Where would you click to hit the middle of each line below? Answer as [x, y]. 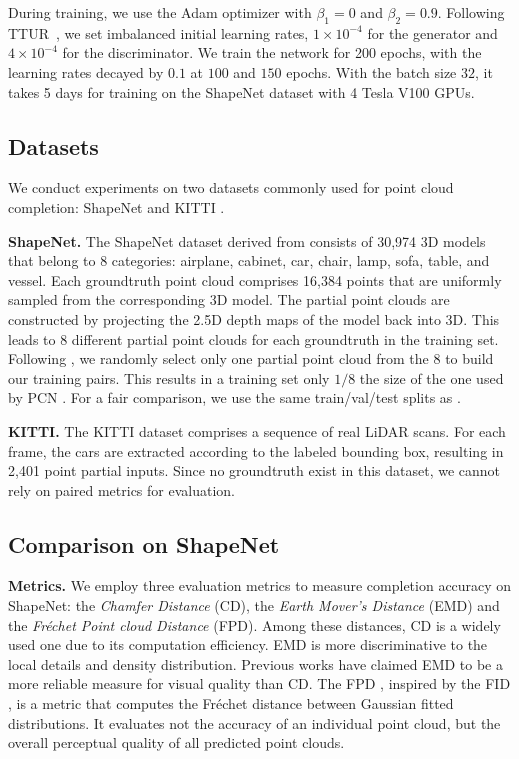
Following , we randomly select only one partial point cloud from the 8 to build [251, 358]
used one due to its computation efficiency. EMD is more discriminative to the [248, 644]
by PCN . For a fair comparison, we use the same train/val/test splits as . [234, 397]
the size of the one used [431, 377]
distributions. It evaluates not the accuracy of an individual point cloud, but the [254, 722]
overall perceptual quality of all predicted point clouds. [176, 742]
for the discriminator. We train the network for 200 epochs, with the [272, 52]
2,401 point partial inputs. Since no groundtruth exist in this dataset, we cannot [254, 470]
